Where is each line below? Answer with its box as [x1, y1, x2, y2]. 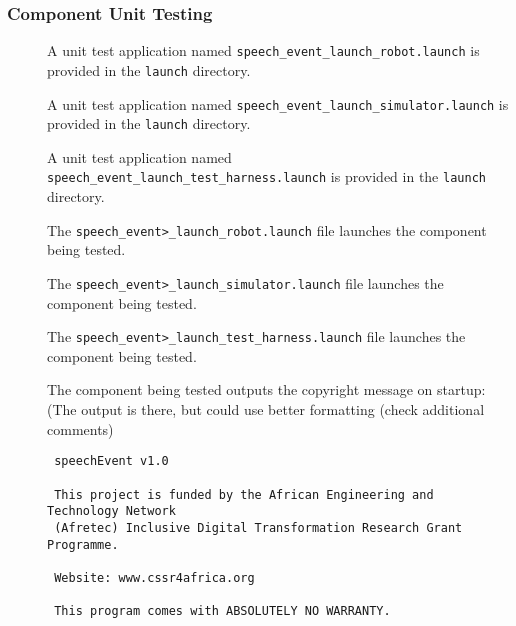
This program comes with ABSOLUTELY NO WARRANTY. [54, 604, 391, 619]
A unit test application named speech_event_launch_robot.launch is [47, 40, 480, 61]
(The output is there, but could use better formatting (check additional [47, 399, 485, 420]
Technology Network [47, 504, 176, 519]
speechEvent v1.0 [54, 454, 169, 469]
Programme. [47, 537, 119, 552]
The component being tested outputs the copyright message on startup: [47, 379, 486, 400]
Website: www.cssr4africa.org [54, 570, 255, 585]
